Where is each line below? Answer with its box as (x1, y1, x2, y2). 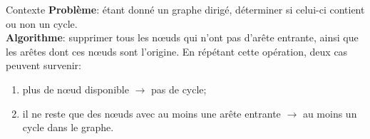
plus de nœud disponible (22, 81, 129, 96)
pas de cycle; (151, 81, 207, 96)
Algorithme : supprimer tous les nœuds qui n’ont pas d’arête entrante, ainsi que (6, 30, 359, 45)
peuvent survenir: (6, 58, 81, 73)
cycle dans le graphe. (22, 120, 114, 135)
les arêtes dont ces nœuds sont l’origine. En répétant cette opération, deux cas (6, 43, 348, 58)
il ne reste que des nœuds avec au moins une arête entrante (22, 105, 281, 120)
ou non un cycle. (6, 16, 78, 31)
